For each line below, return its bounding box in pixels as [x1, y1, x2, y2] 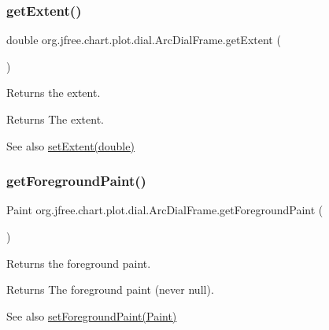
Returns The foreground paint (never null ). [6, 281, 214, 298]
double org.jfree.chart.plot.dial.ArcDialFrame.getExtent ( [6, 32, 281, 48]
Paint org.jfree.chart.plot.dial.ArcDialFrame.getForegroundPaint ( [6, 202, 323, 218]
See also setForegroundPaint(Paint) [6, 307, 177, 324]
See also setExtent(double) [6, 137, 135, 154]
